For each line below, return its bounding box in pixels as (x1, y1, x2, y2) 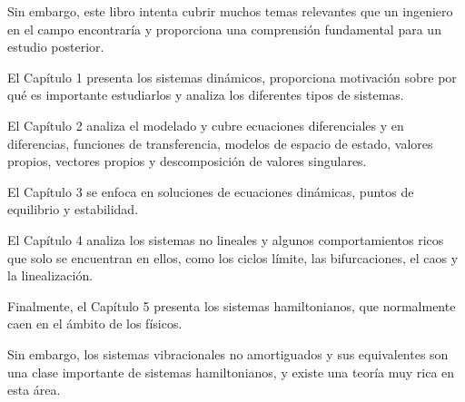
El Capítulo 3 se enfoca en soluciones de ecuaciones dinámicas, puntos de (7, 181, 414, 201)
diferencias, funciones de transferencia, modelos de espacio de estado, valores (7, 133, 433, 152)
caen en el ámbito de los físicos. (7, 314, 183, 333)
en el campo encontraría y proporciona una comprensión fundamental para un (7, 19, 441, 38)
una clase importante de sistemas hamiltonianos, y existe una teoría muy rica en (7, 362, 455, 381)
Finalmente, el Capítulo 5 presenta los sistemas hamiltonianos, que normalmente (7, 296, 456, 315)
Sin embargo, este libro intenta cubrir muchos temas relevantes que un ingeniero (7, 2, 453, 20)
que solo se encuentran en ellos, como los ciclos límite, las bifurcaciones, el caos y (7, 248, 459, 267)
